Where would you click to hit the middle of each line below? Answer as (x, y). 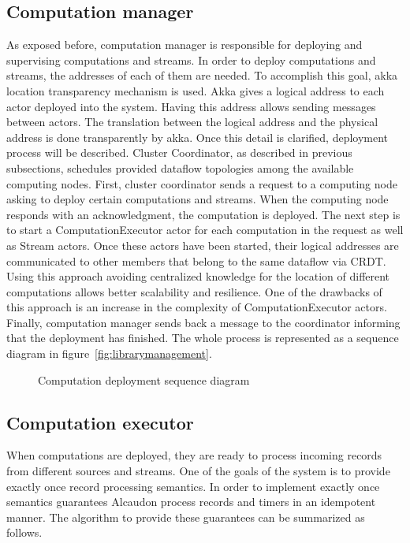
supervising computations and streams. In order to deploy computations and (191, 60)
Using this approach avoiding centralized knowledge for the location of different (198, 276)
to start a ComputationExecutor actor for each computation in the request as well (205, 230)
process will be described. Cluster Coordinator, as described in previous (179, 152)
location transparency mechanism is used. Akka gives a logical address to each (196, 90)
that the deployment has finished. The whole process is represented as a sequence (203, 338)
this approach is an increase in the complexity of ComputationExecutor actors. (197, 307)
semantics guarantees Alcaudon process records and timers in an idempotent (191, 502)
